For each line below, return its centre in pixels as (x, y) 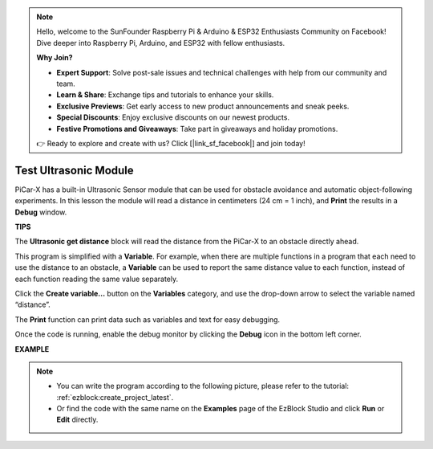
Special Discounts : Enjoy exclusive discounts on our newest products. (173, 117)
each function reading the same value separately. (97, 279)
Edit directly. (77, 420)
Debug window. (41, 212)
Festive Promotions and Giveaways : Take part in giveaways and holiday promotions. (197, 129)
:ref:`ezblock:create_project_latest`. (115, 397)
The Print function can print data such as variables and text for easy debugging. (148, 319)
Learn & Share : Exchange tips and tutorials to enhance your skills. (165, 95)
